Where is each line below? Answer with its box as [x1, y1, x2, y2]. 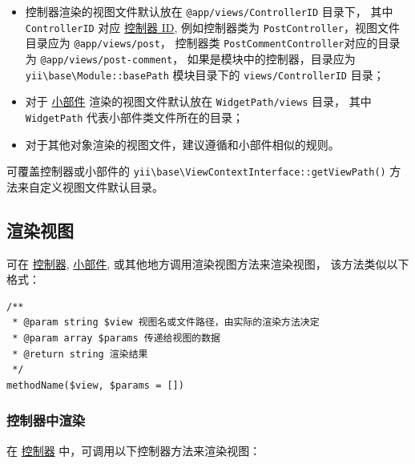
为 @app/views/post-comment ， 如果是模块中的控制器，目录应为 [25, 50, 356, 67]
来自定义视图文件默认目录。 [17, 178, 163, 195]
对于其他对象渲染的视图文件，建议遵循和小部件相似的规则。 [25, 135, 340, 152]
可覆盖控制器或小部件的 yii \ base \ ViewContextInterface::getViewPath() [6, 163, 386, 180]
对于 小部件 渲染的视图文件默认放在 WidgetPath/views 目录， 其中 [25, 93, 372, 110]
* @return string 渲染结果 [12, 348, 148, 360]
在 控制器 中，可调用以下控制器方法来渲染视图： [6, 442, 261, 458]
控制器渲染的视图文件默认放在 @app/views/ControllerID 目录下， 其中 [25, 3, 393, 19]
